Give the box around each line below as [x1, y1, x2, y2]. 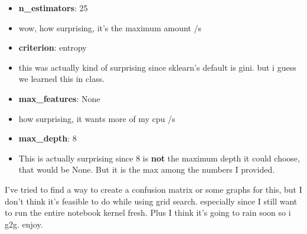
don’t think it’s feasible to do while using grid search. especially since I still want [5, 195, 298, 207]
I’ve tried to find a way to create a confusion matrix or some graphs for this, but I [5, 183, 302, 195]
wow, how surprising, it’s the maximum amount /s [18, 21, 201, 34]
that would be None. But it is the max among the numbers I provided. [18, 163, 275, 176]
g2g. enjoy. [5, 217, 43, 230]
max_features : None [18, 92, 100, 104]
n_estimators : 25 [18, 2, 88, 14]
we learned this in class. [18, 72, 105, 85]
